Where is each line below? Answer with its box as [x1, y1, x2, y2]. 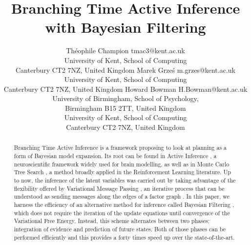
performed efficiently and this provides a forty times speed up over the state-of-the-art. [14, 233, 235, 241]
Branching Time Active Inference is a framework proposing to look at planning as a [14, 143, 227, 152]
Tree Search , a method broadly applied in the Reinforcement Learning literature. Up [14, 168, 231, 176]
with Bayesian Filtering [45, 17, 206, 37]
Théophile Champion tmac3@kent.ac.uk [66, 45, 185, 56]
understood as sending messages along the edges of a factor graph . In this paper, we [14, 192, 230, 201]
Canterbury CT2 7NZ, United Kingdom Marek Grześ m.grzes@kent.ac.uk [15, 64, 235, 75]
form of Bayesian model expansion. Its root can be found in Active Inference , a [14, 152, 217, 160]
